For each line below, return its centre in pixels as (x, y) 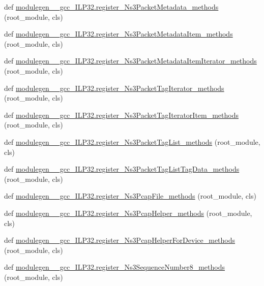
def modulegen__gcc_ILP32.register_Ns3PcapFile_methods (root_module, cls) (130, 196)
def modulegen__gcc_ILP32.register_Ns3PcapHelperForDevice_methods (120, 240)
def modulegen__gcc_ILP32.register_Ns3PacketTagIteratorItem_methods (122, 115)
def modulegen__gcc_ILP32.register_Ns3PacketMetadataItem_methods (119, 34)
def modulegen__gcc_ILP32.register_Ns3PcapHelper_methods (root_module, (128, 213)
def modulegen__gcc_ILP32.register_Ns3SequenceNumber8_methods (114, 267)
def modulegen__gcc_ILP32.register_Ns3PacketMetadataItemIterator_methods (130, 61)
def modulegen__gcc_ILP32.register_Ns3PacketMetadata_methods (111, 7)
